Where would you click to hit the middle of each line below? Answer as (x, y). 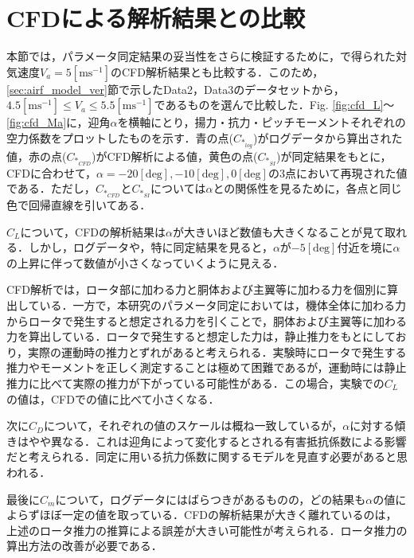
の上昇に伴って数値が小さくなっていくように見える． (145, 262)
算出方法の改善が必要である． (84, 546)
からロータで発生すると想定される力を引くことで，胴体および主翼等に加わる (207, 320)
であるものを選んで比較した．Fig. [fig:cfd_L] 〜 (274, 105)
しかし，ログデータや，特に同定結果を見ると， (150, 247)
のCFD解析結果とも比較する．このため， (217, 71)
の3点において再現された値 (338, 172)
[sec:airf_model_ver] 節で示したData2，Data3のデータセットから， (176, 89)
